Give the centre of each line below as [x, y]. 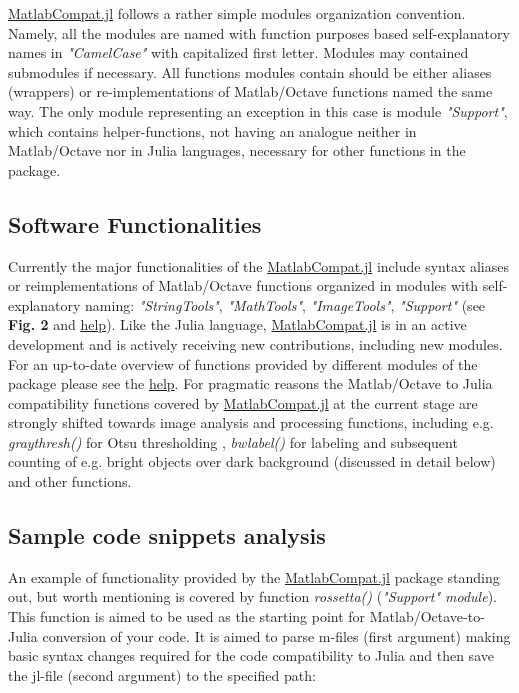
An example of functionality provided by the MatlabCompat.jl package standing [254, 576]
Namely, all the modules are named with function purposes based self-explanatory [259, 32]
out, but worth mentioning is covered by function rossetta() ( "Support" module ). [252, 596]
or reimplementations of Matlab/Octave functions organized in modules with [243, 285]
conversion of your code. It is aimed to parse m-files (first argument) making [276, 635]
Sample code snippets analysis [167, 535]
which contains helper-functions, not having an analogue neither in [212, 130]
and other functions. [70, 481]
